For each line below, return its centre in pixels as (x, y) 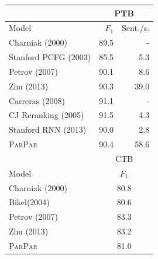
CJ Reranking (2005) (47, 115)
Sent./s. (136, 28)
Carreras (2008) (37, 100)
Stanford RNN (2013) (48, 129)
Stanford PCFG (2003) (50, 57)
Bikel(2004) (29, 202)
